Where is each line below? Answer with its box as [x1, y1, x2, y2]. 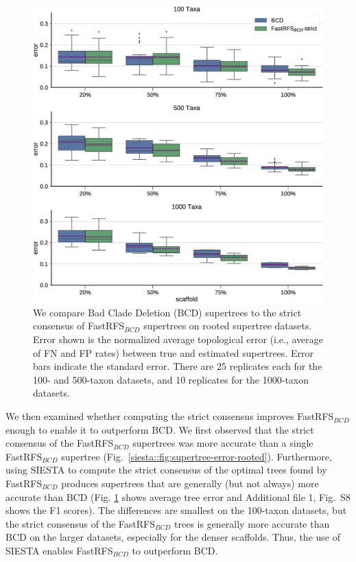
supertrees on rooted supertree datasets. [143, 318, 312, 333]
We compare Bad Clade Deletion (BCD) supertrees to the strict [33, 305, 302, 319]
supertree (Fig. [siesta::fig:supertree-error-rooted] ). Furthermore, [61, 449, 332, 463]
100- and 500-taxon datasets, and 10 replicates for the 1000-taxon [33, 372, 309, 386]
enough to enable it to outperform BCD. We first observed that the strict [5, 422, 314, 436]
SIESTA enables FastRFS [5, 543, 113, 557]
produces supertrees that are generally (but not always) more [61, 476, 319, 491]
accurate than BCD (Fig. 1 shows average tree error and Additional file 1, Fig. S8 [5, 489, 351, 504]
